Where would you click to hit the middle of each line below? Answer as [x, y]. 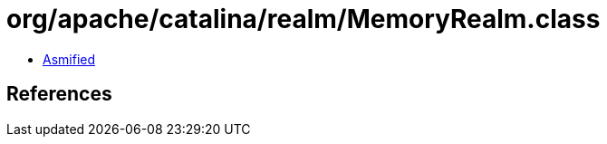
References [59, 94]
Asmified [69, 59]
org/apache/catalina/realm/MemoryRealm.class [303, 19]
